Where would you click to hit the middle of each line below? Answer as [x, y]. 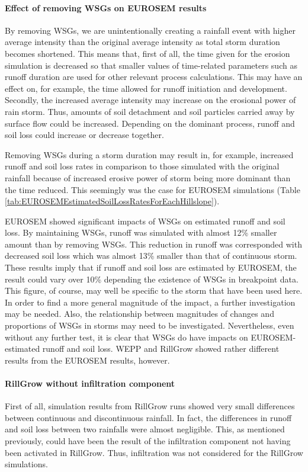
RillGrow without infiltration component [90, 383]
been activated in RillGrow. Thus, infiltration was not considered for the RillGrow [154, 452]
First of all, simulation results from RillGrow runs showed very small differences [150, 406]
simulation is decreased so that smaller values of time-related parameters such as [151, 65]
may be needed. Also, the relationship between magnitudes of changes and [139, 314]
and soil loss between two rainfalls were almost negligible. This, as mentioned [145, 429]
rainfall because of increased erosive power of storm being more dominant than [148, 177]
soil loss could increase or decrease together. [84, 135]
